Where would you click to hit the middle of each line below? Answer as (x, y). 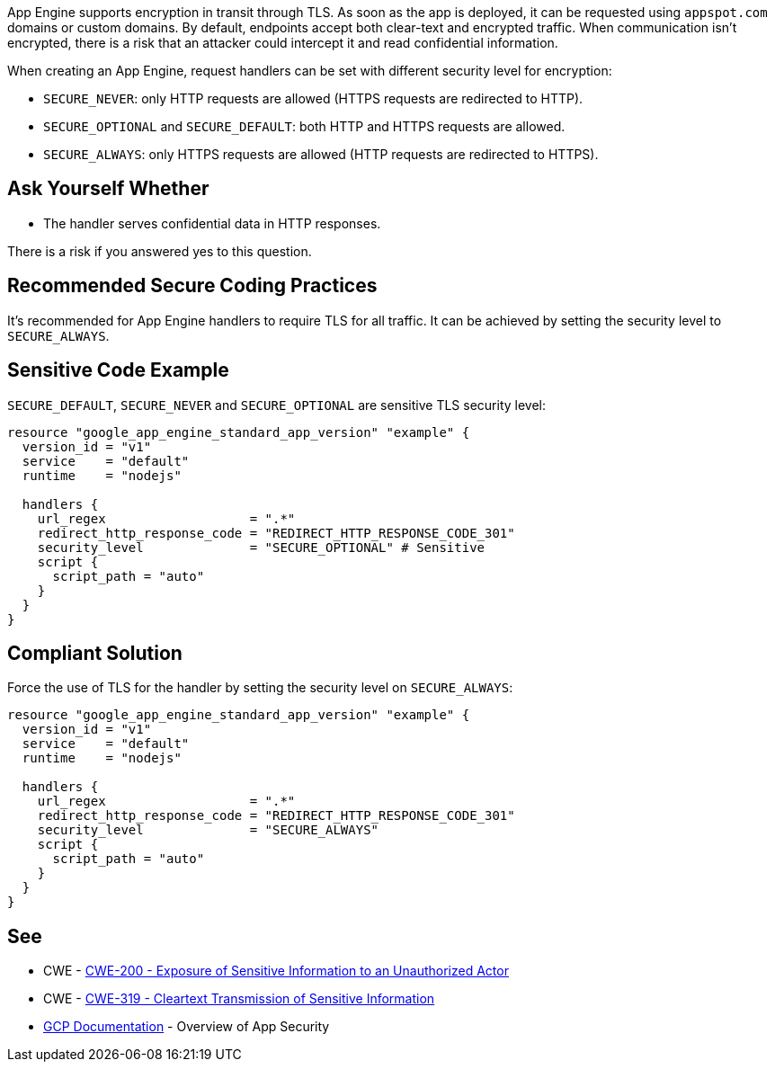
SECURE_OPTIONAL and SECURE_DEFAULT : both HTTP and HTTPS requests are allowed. (304, 126)
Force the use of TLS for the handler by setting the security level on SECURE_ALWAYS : (260, 688)
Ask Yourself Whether (108, 189)
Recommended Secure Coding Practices (192, 286)
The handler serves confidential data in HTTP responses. (212, 223)
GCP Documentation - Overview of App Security (187, 1027)
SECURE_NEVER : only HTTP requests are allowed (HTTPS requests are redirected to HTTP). (313, 98)
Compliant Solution (95, 653)
